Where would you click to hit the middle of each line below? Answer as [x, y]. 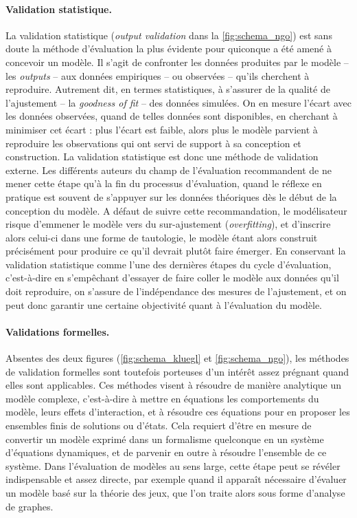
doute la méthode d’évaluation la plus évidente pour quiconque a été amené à [169, 48]
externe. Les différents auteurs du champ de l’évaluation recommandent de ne [169, 170]
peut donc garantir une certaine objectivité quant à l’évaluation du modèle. [164, 304]
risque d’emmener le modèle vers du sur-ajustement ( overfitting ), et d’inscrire [168, 224]
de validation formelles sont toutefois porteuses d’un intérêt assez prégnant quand [177, 371]
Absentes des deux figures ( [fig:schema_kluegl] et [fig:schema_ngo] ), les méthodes [177, 358]
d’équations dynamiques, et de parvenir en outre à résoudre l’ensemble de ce [166, 452]
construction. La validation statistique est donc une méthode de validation [162, 157]
